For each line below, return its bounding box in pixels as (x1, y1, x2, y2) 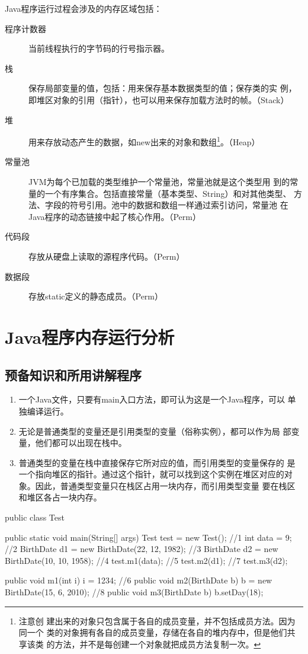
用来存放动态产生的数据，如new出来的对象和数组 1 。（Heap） (28, 134, 260, 148)
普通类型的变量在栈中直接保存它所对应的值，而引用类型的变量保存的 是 (18, 456, 296, 468)
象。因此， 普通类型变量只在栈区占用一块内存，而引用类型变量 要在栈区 (18, 479, 296, 492)
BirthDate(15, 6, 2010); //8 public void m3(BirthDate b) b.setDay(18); (5, 586, 264, 598)
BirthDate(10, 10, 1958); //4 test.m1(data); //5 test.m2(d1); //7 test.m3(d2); (5, 554, 288, 566)
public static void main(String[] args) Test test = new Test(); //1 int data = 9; (5, 531, 292, 543)
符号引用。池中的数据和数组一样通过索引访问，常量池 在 (69, 199, 288, 211)
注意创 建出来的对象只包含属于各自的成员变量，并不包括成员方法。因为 (18, 614, 296, 627)
